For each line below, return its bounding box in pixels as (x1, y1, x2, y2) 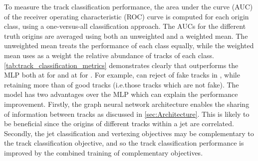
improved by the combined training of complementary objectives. (4, 147, 203, 158)
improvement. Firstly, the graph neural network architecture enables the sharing (4, 98, 250, 109)
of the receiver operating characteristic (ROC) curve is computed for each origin (4, 11, 249, 21)
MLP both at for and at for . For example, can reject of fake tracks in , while (4, 70, 240, 80)
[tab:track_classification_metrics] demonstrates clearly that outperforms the (4, 60, 239, 70)
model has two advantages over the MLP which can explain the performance (4, 89, 238, 99)
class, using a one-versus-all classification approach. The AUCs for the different (4, 21, 246, 31)
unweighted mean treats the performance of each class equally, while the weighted (4, 40, 254, 51)
